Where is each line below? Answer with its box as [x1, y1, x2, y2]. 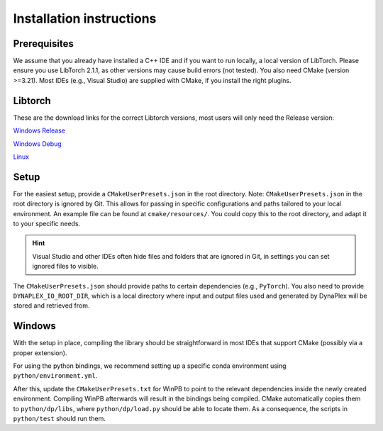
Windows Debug [13, 139, 62, 148]
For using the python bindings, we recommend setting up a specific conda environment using [13, 362, 287, 370]
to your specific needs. [13, 220, 81, 228]
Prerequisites [13, 38, 74, 50]
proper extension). [13, 348, 67, 357]
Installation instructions [13, 11, 157, 26]
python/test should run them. [13, 414, 106, 422]
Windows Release [13, 126, 66, 135]
